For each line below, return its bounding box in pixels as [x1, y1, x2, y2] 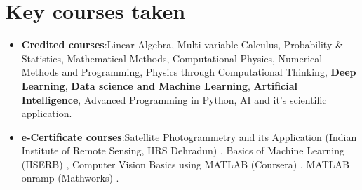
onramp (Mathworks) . [21, 170, 119, 185]
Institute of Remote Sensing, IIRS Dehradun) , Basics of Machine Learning [21, 143, 345, 158]
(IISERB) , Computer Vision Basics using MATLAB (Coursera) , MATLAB [21, 156, 349, 171]
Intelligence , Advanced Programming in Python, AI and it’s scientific [21, 92, 327, 107]
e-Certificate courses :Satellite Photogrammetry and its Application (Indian [21, 129, 357, 144]
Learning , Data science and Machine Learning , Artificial [21, 78, 297, 93]
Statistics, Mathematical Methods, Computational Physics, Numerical [21, 50, 323, 65]
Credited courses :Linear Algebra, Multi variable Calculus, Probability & [21, 37, 343, 52]
